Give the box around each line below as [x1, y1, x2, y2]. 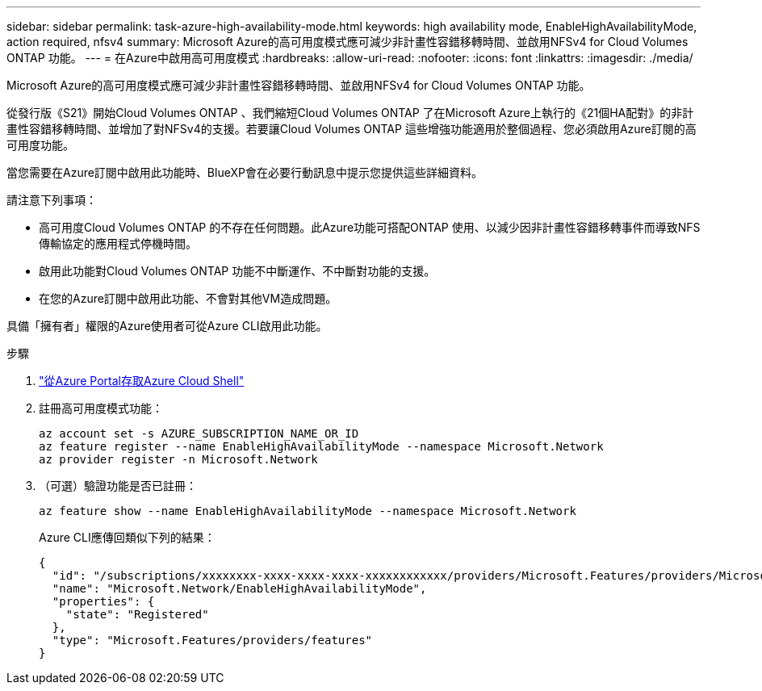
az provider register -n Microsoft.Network [39, 453, 318, 466]
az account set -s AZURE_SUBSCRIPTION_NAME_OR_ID [39, 427, 359, 440]
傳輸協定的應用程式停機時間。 [39, 237, 197, 250]
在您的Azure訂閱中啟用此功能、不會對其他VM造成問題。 [39, 291, 337, 305]
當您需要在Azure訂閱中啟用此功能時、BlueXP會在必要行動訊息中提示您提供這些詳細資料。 [6, 165, 483, 179]
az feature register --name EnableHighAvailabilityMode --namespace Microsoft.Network [39, 440, 604, 453]
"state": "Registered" [65, 608, 209, 621]
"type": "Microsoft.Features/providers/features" [52, 634, 373, 647]
